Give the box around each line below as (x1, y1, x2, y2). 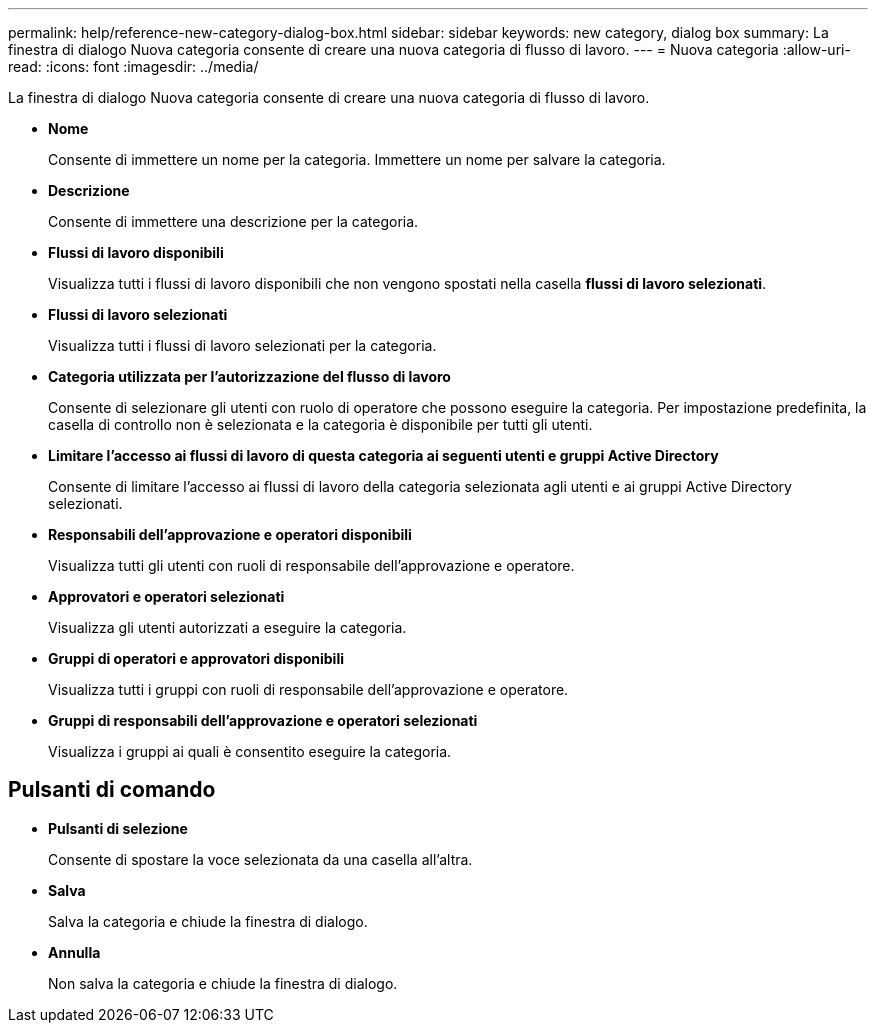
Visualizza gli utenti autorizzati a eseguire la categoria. (48, 619, 407, 636)
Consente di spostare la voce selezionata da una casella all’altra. (48, 850, 473, 868)
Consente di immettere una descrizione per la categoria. (48, 213, 419, 230)
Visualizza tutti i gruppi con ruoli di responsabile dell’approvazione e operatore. (48, 681, 569, 698)
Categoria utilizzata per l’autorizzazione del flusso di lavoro (48, 368, 451, 385)
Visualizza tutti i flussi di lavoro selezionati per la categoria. (48, 337, 437, 354)
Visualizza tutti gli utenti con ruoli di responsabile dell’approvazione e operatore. (48, 557, 575, 574)
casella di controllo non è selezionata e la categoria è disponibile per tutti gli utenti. (48, 416, 593, 433)
